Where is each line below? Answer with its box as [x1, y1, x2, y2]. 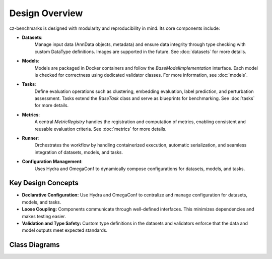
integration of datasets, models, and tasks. [34, 149, 123, 155]
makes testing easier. [22, 213, 66, 219]
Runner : [22, 135, 39, 141]
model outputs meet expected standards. [22, 227, 108, 233]
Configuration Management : [22, 159, 83, 165]
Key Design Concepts [9, 179, 79, 187]
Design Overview [9, 8, 83, 19]
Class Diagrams [9, 240, 60, 249]
